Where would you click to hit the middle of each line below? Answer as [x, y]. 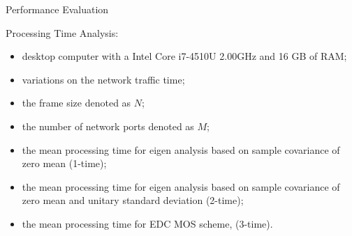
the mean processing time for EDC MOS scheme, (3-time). [147, 223]
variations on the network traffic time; [103, 79]
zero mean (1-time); [64, 163]
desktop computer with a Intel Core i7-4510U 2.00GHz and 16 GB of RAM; [184, 56]
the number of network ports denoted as [108, 126]
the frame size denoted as [76, 103]
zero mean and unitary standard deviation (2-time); [133, 200]
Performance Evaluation [57, 9]
